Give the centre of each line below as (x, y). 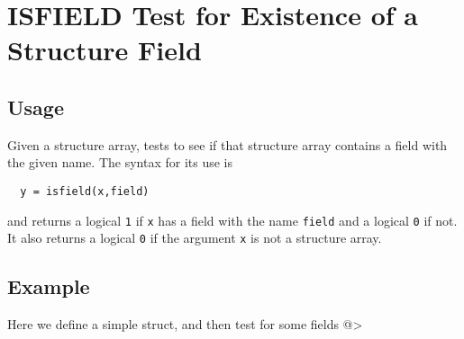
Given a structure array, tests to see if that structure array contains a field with (227, 144)
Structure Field (105, 50)
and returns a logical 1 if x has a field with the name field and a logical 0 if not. (232, 220)
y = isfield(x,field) (85, 191)
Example (49, 286)
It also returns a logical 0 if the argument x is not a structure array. (195, 238)
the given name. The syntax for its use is (120, 162)
